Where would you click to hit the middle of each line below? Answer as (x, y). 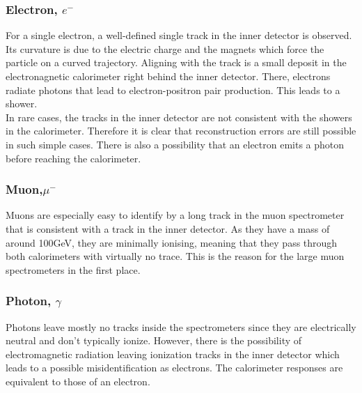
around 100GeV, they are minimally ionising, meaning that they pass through (172, 242)
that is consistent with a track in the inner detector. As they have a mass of (168, 228)
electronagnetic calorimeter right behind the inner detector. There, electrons (168, 76)
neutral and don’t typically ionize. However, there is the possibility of (154, 340)
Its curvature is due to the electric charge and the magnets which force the (165, 48)
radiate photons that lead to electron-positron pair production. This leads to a (173, 90)
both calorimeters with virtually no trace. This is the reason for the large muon (175, 256)
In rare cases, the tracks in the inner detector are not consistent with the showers (179, 117)
